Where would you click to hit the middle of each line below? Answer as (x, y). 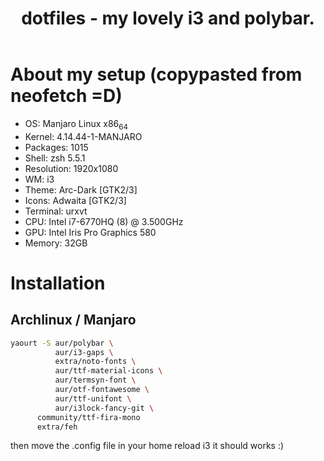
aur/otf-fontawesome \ (102, 390)
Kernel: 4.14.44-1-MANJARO (83, 136)
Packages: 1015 (56, 147)
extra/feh (57, 427)
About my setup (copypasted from (156, 74)
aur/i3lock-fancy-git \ (104, 408)
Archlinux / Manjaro (73, 320)
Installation (58, 283)
